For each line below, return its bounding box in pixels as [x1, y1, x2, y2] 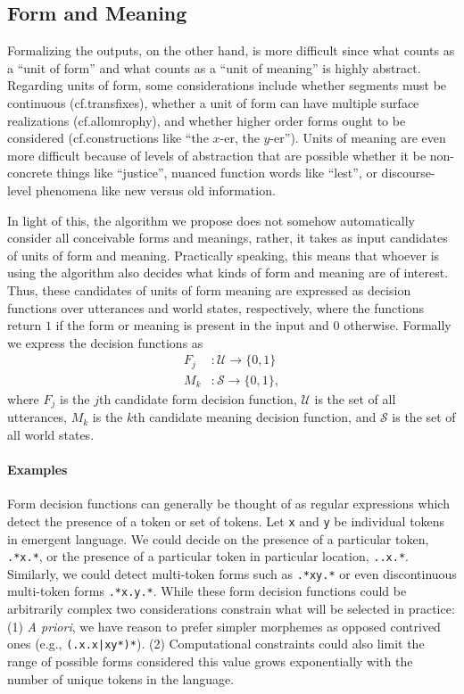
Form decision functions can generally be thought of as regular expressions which [7, 494, 450, 513]
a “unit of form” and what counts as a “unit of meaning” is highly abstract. [7, 58, 421, 77]
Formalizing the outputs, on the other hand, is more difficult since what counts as [7, 41, 455, 60]
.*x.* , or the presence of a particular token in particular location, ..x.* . [7, 547, 409, 566]
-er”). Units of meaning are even [269, 128, 446, 147]
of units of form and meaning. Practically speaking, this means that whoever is [7, 245, 440, 264]
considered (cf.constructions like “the [7, 128, 209, 147]
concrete [7, 163, 53, 182]
